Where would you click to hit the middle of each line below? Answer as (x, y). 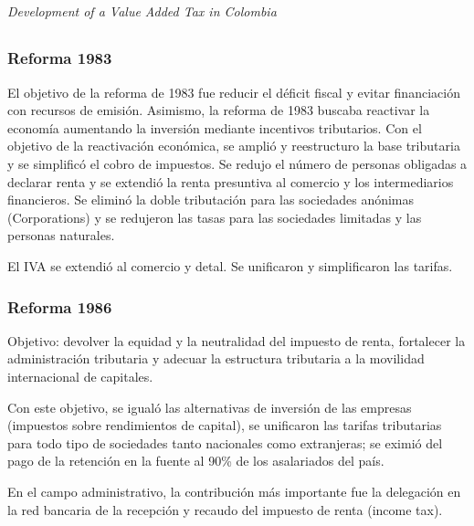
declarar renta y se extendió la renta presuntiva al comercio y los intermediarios (231, 181)
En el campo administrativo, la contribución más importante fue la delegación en (234, 491)
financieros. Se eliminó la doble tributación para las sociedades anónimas (211, 200)
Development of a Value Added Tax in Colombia (142, 11)
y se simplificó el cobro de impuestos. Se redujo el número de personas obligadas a (237, 164)
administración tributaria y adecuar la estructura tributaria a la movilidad (216, 358)
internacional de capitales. (80, 377)
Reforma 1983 (60, 58)
